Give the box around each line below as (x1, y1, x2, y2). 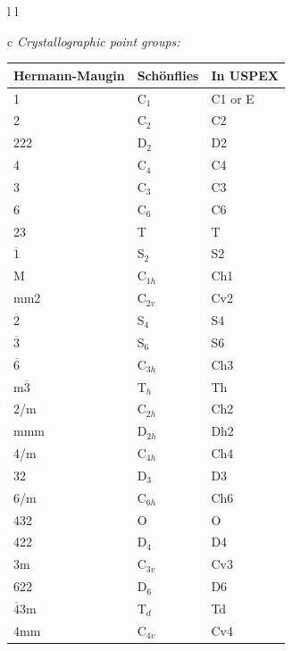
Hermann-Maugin (13, 65, 125, 84)
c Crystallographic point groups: (7, 31, 180, 50)
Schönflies (137, 65, 199, 84)
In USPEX (211, 65, 279, 84)
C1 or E (211, 88, 254, 107)
